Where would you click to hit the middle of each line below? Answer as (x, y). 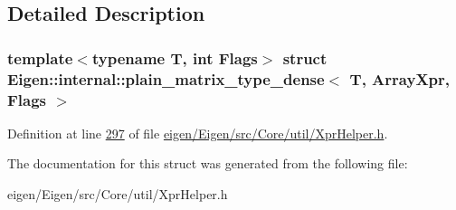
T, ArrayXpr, (400, 78)
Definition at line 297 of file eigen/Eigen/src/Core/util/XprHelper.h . (198, 133)
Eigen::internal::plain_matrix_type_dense (166, 78)
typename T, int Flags (175, 57)
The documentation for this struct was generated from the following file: (208, 163)
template (40, 57)
